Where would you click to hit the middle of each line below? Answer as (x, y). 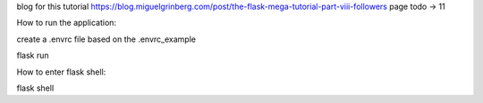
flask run (33, 55)
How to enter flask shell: (61, 72)
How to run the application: (66, 23)
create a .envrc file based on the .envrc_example (106, 39)
